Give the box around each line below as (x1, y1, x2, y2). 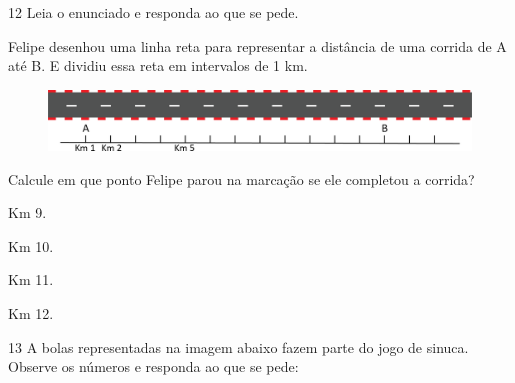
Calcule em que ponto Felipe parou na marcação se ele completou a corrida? (8, 168, 475, 189)
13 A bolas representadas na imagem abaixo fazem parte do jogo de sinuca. (8, 336, 469, 357)
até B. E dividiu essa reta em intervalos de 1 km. (8, 55, 308, 76)
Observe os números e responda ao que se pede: (8, 356, 299, 377)
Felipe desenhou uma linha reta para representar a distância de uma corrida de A (8, 35, 507, 56)
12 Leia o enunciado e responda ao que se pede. (8, 2, 299, 22)
